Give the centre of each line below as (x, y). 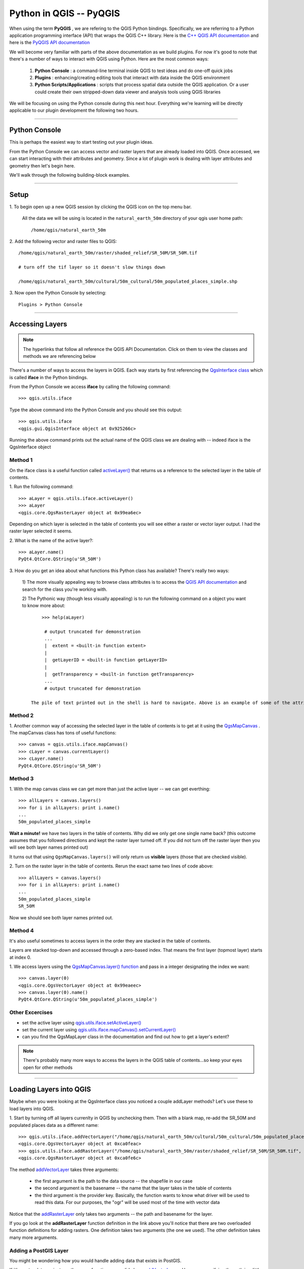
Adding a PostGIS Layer (39, 1250)
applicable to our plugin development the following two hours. (74, 110)
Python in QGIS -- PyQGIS (65, 13)
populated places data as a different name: (54, 1125)
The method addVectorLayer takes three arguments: (64, 1170)
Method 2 (22, 716)
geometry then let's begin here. (42, 165)
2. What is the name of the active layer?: (51, 540)
